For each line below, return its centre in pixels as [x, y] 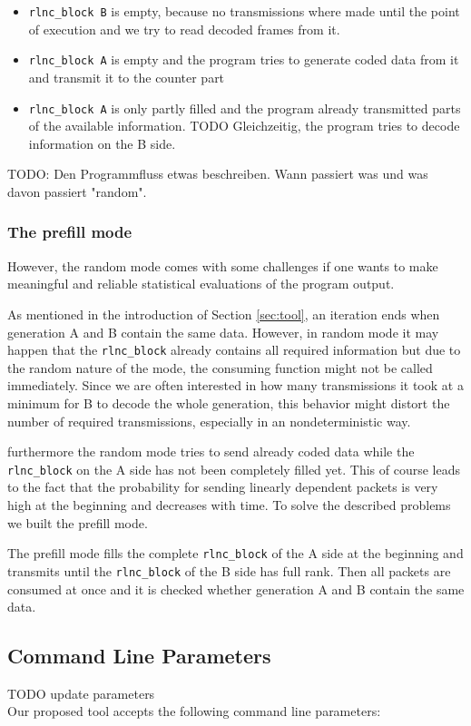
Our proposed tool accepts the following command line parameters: [194, 711]
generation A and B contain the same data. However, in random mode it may [223, 332]
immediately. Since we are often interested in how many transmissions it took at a [235, 385]
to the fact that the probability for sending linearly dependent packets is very [223, 487]
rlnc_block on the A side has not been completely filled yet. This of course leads [234, 469]
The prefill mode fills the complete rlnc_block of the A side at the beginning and [235, 553]
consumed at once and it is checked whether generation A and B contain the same [236, 589]
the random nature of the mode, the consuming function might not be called [220, 367]
